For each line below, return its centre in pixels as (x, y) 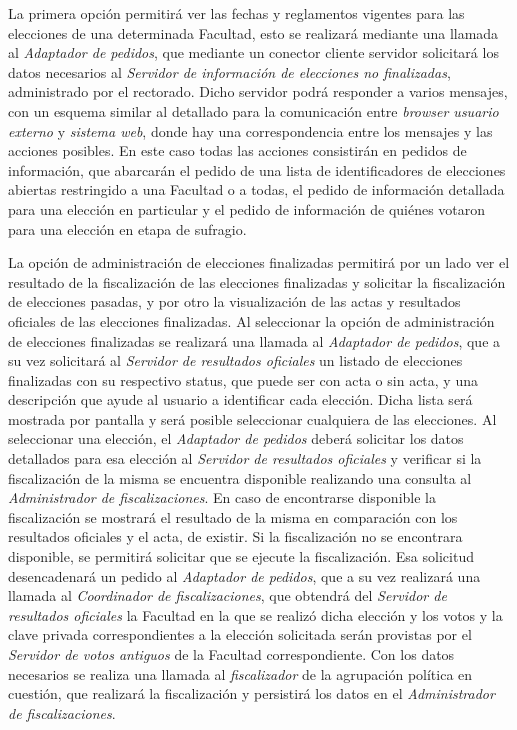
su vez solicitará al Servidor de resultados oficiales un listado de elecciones (235, 360)
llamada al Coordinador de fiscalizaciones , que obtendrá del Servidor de (227, 595)
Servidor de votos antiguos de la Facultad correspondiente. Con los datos (231, 654)
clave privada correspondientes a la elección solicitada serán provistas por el (240, 634)
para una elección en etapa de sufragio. (127, 228)
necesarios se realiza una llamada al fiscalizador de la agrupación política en (240, 673)
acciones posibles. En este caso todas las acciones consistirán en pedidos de (237, 150)
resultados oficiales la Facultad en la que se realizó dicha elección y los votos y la (255, 614)
